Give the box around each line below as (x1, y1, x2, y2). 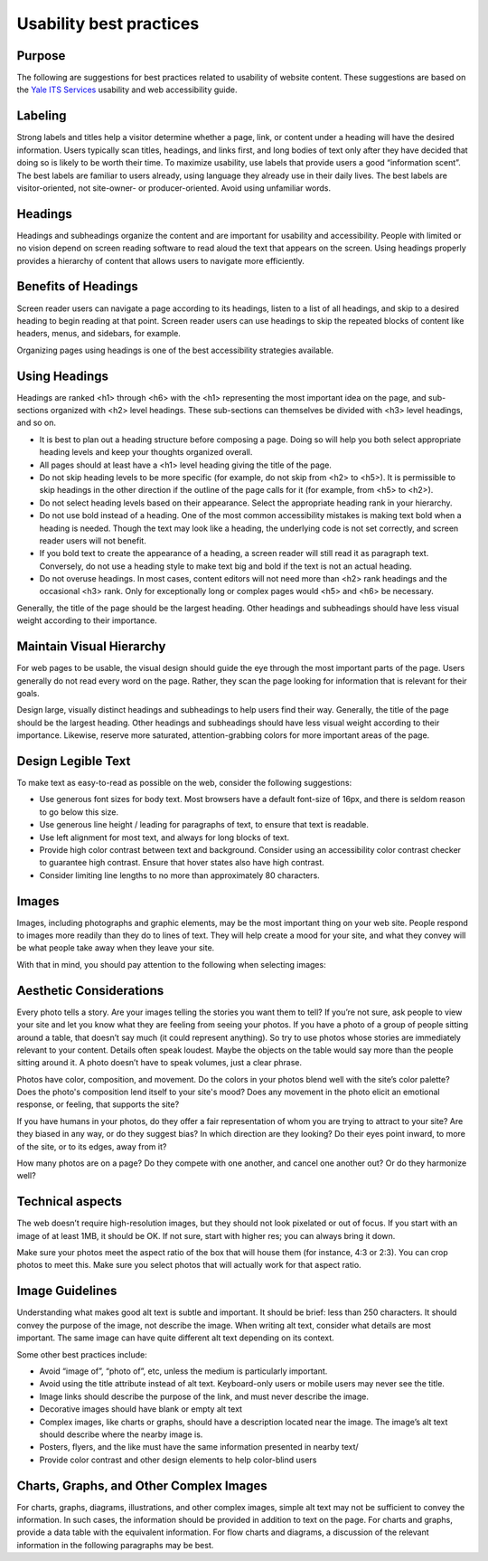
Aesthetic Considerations (16, 982, 164, 998)
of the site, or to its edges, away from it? (16, 1140, 167, 1152)
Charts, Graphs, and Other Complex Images (16, 1478, 268, 1493)
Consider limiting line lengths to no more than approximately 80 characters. (39, 869, 320, 881)
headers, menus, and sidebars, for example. (16, 328, 181, 339)
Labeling (16, 109, 67, 124)
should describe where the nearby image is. (39, 1429, 203, 1440)
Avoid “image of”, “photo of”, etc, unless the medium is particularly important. (39, 1366, 328, 1377)
